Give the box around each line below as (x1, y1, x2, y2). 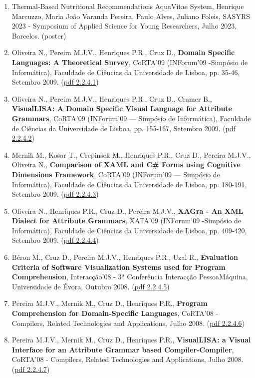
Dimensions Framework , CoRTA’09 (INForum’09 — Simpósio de (11, 169, 220, 179)
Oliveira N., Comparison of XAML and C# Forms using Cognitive (11, 159, 241, 170)
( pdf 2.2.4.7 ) (11, 364, 50, 374)
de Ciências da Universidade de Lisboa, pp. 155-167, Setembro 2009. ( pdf (11, 123, 236, 133)
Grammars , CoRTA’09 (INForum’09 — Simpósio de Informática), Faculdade (11, 113, 251, 123)
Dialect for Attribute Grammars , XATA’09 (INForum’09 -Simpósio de (11, 215, 242, 226)
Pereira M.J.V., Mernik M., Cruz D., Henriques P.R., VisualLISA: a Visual (11, 334, 251, 345)
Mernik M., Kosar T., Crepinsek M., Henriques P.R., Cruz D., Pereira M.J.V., (11, 149, 251, 160)
